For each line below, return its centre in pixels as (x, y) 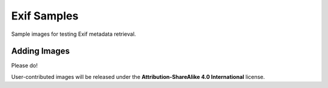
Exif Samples (45, 16)
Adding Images (40, 51)
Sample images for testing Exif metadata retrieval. (73, 34)
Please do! (24, 66)
